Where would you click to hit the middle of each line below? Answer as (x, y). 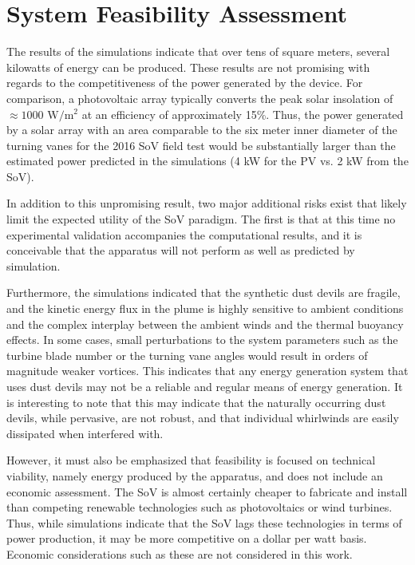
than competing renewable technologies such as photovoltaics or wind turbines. (200, 507)
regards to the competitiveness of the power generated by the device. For (185, 83)
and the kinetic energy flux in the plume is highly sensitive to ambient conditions (205, 308)
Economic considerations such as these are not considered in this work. (180, 553)
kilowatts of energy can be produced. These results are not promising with (188, 67)
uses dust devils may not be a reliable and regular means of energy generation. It (205, 386)
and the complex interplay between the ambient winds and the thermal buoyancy (205, 324)
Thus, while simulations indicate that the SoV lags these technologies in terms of (204, 522)
